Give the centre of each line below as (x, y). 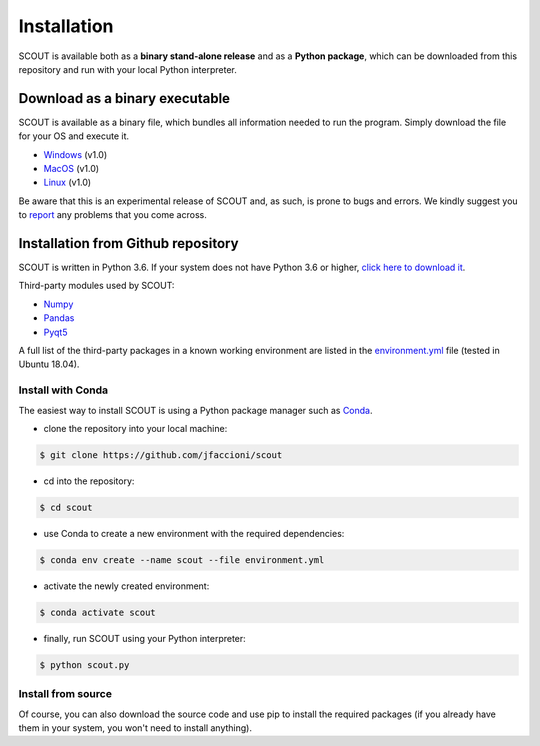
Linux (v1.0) (67, 182)
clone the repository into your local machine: (135, 428)
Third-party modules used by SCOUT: (96, 286)
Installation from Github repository (128, 243)
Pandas (59, 318)
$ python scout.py (84, 664)
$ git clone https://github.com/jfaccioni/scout (161, 454)
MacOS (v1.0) (71, 169)
